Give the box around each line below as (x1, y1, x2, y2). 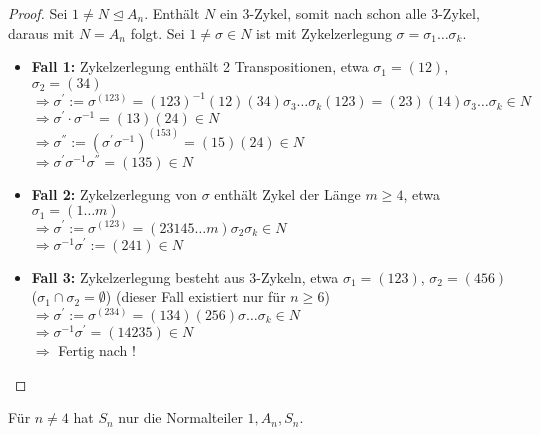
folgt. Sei (130, 22, 185, 43)
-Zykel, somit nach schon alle (249, 3, 427, 23)
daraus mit (8, 22, 75, 43)
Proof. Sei (8, 3, 68, 23)
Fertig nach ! (58, 339, 136, 360)
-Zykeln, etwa (256, 266, 339, 287)
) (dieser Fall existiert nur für (105, 286, 286, 307)
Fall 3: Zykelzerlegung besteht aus (31, 266, 245, 287)
